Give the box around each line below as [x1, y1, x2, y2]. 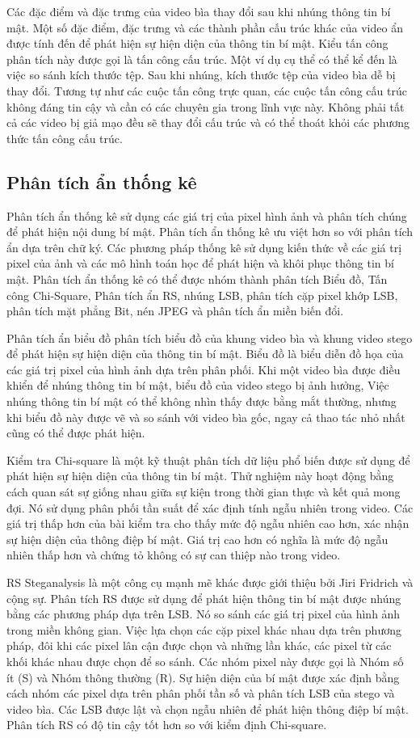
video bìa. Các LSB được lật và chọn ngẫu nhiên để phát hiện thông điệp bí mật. [6, 700, 409, 717]
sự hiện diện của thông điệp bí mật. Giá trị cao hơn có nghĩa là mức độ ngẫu [6, 530, 388, 547]
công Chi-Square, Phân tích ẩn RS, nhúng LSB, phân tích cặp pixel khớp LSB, [6, 286, 398, 303]
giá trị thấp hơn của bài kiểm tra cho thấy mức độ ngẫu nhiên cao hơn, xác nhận [6, 515, 409, 532]
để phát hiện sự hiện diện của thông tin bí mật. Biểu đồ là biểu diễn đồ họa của [6, 345, 404, 362]
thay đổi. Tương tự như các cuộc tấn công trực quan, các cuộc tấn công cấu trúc [6, 82, 407, 99]
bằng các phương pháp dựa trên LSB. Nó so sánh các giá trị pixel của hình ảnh [6, 605, 401, 622]
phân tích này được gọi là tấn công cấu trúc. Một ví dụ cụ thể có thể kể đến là [6, 50, 397, 67]
